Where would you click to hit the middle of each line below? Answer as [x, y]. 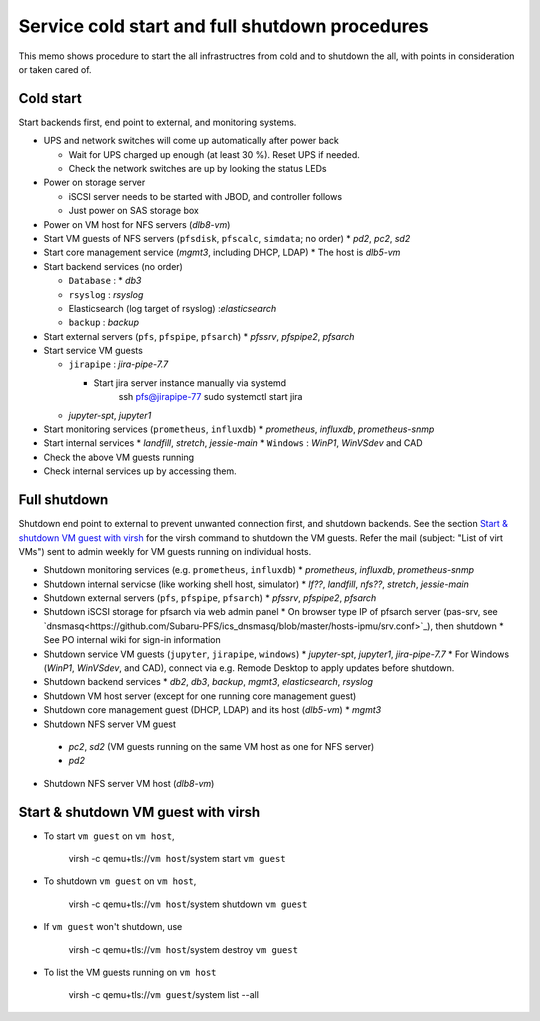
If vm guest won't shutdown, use [113, 927]
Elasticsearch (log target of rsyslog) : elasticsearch [172, 308]
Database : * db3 [105, 281]
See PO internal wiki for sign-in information [132, 640]
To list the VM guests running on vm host [130, 972]
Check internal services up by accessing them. [140, 471]
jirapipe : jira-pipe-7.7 [118, 364]
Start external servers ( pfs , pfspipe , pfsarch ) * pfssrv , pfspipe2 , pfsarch [199, 336]
